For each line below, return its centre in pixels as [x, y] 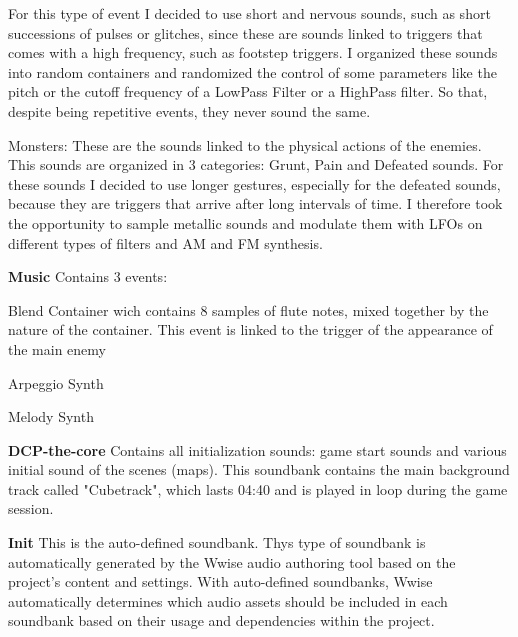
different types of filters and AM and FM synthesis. [165, 242]
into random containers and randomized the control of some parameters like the [252, 71]
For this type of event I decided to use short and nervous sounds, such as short [249, 13]
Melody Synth [51, 416]
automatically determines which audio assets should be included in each [228, 600]
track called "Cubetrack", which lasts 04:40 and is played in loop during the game [258, 488]
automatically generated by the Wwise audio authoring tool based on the [232, 561]
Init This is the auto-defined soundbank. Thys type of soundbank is [217, 542]
